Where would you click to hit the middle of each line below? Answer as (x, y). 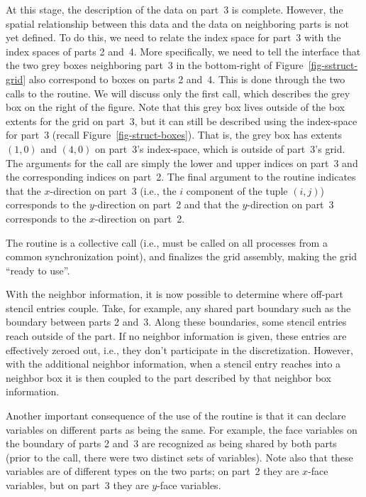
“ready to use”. (38, 270)
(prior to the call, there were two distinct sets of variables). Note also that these (179, 457)
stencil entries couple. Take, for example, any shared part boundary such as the (178, 308)
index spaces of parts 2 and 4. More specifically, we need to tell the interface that (183, 51)
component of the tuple (237, 190)
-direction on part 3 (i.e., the (113, 190)
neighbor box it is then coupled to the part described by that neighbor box (168, 377)
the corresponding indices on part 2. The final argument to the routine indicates (181, 177)
